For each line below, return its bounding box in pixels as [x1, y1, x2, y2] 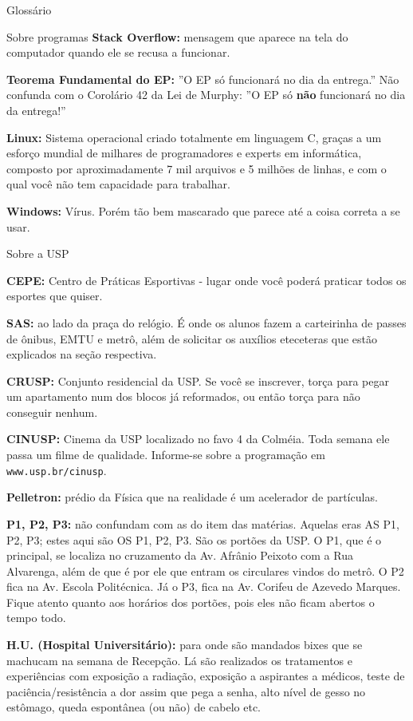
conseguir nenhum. [6, 403, 98, 420]
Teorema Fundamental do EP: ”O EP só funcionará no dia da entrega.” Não [6, 70, 399, 87]
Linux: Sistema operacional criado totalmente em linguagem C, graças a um [6, 129, 382, 145]
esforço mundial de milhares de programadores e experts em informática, [6, 145, 362, 161]
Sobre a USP [6, 245, 69, 262]
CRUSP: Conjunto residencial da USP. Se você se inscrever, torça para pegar [6, 372, 389, 389]
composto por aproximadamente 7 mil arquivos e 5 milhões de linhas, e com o [6, 160, 387, 176]
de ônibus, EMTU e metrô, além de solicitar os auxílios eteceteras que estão [6, 330, 378, 347]
